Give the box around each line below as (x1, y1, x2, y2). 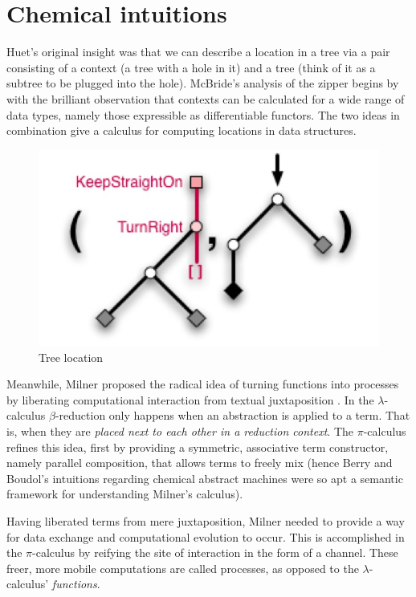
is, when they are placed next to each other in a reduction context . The (6, 422, 353, 439)
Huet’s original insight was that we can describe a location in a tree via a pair (6, 43, 390, 60)
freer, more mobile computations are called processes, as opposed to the (6, 559, 359, 576)
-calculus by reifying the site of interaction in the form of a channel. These (32, 544, 398, 561)
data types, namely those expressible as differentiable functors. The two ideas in (6, 106, 400, 123)
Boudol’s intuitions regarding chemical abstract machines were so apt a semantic (6, 469, 403, 486)
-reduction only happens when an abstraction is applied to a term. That (55, 407, 410, 424)
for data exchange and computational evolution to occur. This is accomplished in (6, 528, 405, 545)
